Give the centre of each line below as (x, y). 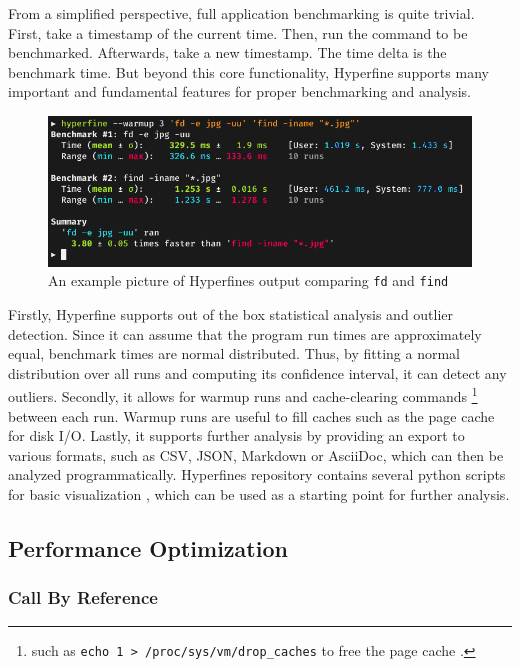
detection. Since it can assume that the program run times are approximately (245, 333)
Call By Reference (83, 597)
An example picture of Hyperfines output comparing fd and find (248, 280)
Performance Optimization (148, 547)
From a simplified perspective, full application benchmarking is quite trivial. (241, 13)
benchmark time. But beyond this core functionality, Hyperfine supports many (248, 71)
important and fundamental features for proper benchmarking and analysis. (239, 91)
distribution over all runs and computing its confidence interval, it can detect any (257, 372)
